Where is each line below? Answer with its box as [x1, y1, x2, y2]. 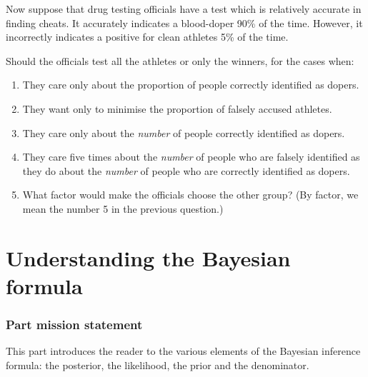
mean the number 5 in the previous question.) [22, 201, 224, 216]
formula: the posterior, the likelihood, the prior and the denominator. [6, 357, 309, 372]
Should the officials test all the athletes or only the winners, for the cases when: [6, 53, 354, 68]
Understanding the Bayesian [6, 243, 291, 272]
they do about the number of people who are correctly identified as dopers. [22, 163, 350, 178]
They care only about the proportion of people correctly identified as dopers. [22, 77, 359, 92]
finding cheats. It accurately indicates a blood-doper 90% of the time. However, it [6, 15, 363, 30]
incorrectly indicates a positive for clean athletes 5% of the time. [6, 29, 289, 44]
